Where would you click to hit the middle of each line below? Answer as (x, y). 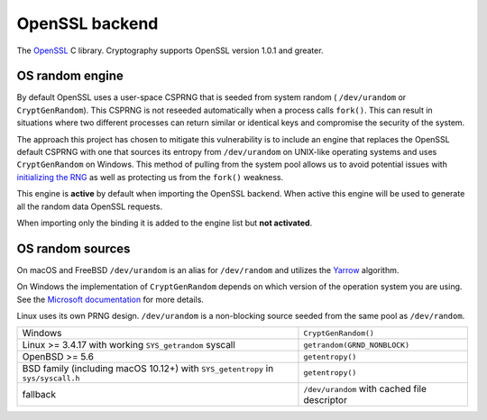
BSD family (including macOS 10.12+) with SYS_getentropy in (148, 369)
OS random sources (74, 248)
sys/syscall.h (51, 379)
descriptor (325, 400)
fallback (39, 395)
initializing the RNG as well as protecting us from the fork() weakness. (150, 177)
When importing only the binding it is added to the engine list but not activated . (165, 223)
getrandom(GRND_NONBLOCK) (357, 345)
